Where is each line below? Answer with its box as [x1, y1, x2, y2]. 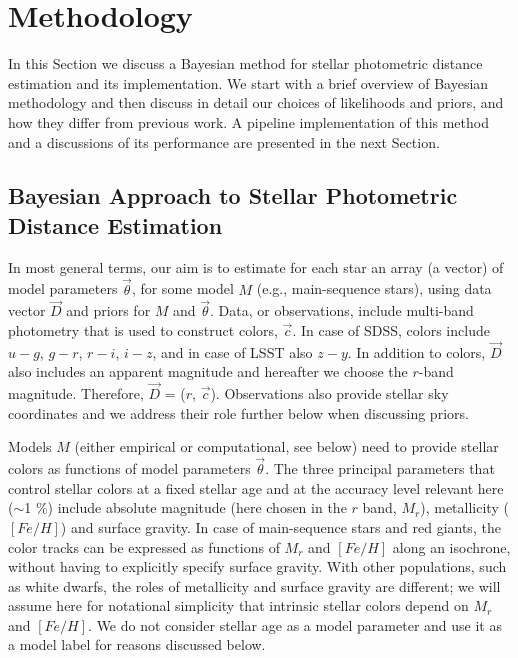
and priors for [66, 300, 151, 321]
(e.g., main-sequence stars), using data [256, 278, 492, 299]
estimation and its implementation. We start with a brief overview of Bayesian [8, 72, 489, 93]
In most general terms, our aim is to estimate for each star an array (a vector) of [8, 256, 504, 277]
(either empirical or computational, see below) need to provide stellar [74, 436, 499, 457]
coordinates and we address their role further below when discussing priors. [8, 402, 469, 423]
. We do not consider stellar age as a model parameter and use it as [88, 614, 502, 635]
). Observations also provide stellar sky [210, 383, 449, 404]
